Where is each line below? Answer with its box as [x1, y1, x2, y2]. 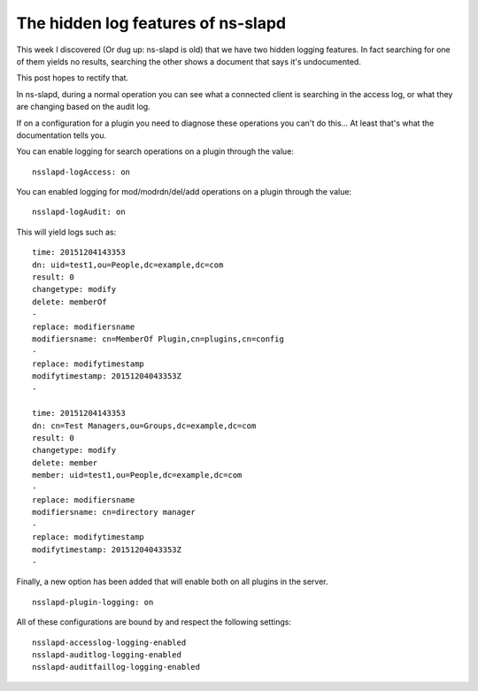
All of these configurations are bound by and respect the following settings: [16, 617, 292, 627]
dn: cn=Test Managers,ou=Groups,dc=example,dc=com [32, 420, 257, 431]
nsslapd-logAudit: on [32, 207, 126, 217]
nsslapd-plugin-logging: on [32, 597, 154, 607]
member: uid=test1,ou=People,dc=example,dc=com [32, 470, 243, 480]
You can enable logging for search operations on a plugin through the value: [16, 146, 294, 157]
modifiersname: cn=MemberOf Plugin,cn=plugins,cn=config [32, 334, 285, 344]
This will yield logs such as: [16, 226, 117, 237]
